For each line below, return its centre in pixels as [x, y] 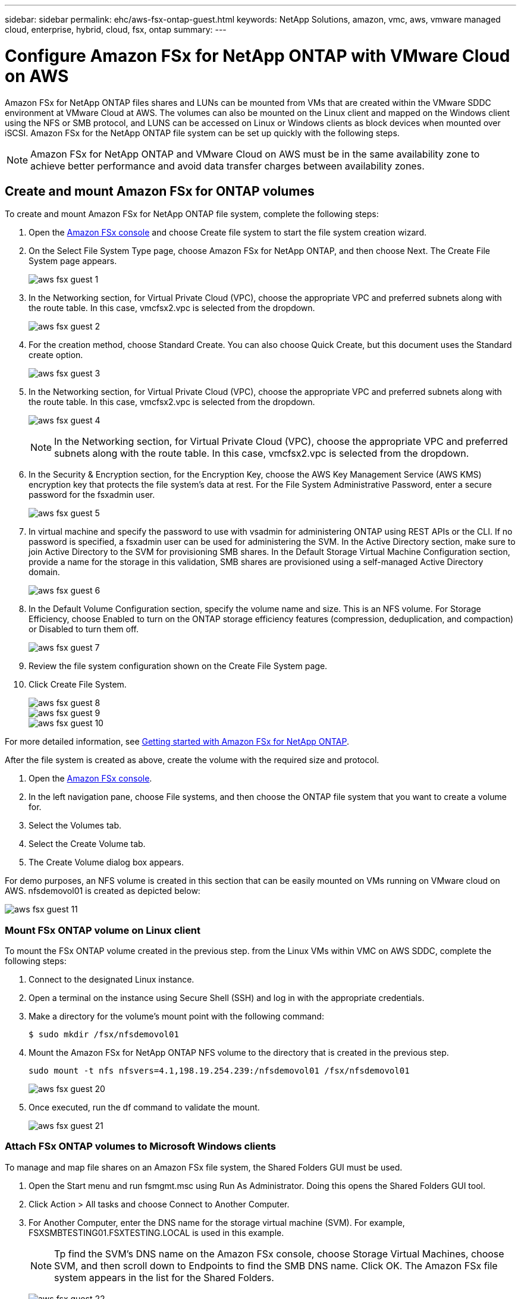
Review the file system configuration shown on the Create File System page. [178, 666]
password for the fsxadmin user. [92, 495]
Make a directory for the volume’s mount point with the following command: [176, 1016]
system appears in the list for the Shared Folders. [164, 1277]
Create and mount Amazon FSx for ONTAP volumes [160, 191]
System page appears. [73, 261]
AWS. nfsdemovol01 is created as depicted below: [103, 891]
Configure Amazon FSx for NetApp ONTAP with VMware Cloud [258, 56]
